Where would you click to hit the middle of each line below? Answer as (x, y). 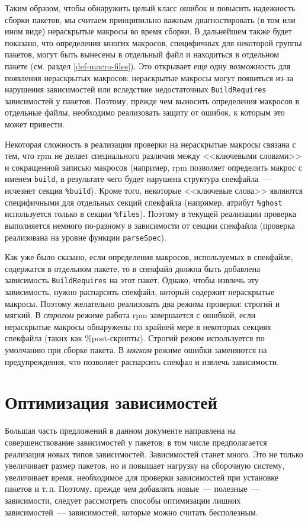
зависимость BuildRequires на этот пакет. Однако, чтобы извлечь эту (132, 280)
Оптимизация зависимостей (111, 402)
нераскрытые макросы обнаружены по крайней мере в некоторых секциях (138, 326)
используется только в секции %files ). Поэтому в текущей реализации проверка (150, 214)
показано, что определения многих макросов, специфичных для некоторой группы (153, 42)
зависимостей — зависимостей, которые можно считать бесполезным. (131, 512)
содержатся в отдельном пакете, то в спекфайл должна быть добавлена (133, 268)
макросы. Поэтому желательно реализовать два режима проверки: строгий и (142, 303)
